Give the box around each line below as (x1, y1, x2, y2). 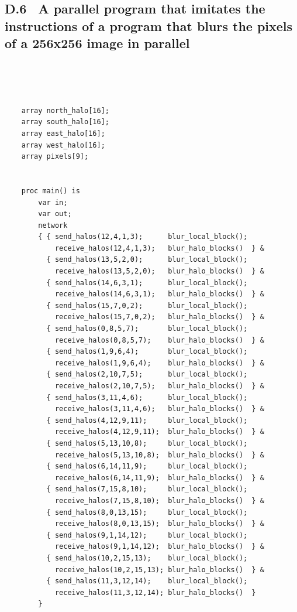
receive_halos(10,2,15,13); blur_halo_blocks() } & (54, 565, 264, 574)
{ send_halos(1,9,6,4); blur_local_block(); (46, 347, 248, 356)
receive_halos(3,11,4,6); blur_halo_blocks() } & (54, 405, 264, 413)
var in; (38, 198, 68, 207)
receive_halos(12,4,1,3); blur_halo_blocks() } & (54, 244, 264, 252)
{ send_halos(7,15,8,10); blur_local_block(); (46, 485, 248, 494)
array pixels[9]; (21, 152, 89, 161)
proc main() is (21, 186, 80, 195)
